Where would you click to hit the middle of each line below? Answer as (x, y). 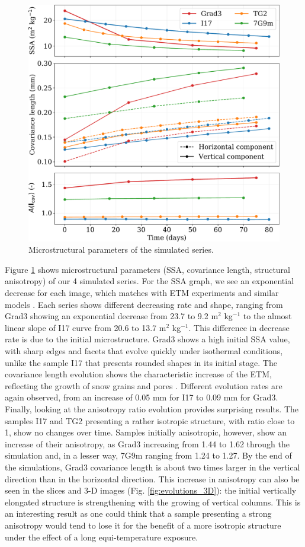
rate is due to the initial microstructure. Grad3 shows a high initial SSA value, (147, 339)
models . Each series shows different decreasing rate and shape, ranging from (144, 304)
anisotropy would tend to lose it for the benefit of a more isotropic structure (143, 525)
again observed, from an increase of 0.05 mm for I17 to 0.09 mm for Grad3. (142, 397)
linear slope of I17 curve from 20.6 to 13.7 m (86, 327)
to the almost (267, 316)
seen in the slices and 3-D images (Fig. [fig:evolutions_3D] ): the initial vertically (151, 490)
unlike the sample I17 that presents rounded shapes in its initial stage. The (141, 362)
